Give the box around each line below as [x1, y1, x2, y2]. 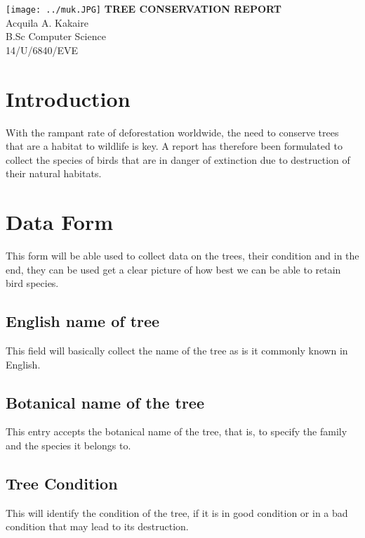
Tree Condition [6, 473, 118, 494]
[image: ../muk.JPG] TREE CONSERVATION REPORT [6, 1, 281, 15]
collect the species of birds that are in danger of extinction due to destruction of [6, 152, 350, 167]
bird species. [6, 276, 59, 290]
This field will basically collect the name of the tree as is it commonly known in [6, 343, 348, 358]
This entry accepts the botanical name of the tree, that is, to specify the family [6, 424, 347, 439]
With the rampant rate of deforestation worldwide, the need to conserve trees [6, 124, 339, 139]
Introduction [6, 84, 131, 113]
